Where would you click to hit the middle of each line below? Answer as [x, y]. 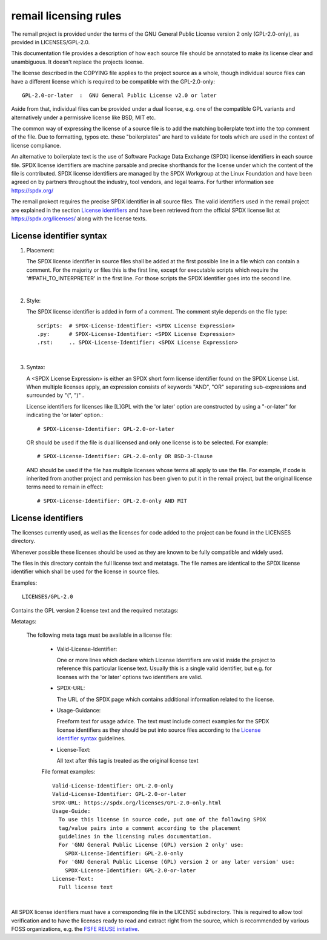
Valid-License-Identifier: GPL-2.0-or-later [120, 794]
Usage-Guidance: [79, 711]
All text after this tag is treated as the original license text [127, 760]
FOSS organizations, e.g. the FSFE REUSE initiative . [75, 929]
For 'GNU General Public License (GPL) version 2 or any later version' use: [177, 862]
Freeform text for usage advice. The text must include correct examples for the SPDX [163, 721]
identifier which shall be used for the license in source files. [85, 571]
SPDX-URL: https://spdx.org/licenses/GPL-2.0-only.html [137, 803]
